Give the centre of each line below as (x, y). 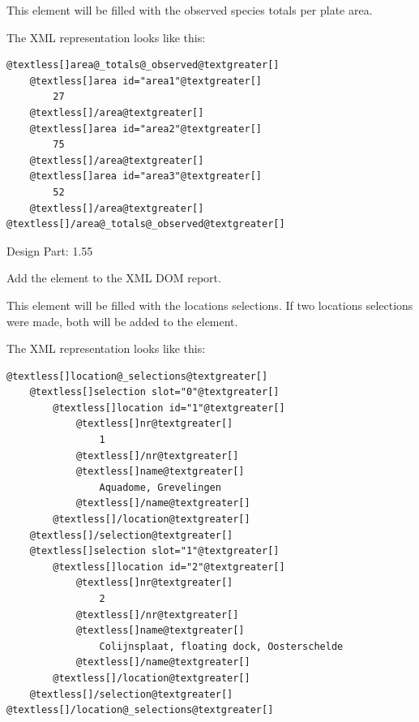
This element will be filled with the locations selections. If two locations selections (210, 305)
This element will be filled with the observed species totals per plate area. (190, 10)
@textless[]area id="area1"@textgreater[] (145, 81)
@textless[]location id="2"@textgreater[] (169, 567)
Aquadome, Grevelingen (160, 487)
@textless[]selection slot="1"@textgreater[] (154, 551)
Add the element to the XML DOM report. (114, 278)
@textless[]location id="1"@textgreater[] (169, 408)
